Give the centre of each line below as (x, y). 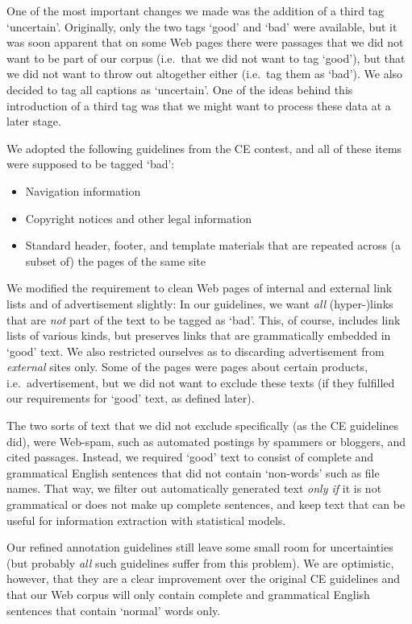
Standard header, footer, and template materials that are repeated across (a (213, 245)
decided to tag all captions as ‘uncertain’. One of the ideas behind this (180, 89)
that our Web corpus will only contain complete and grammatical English (188, 594)
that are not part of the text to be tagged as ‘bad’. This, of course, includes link (204, 319)
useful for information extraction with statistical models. (146, 520)
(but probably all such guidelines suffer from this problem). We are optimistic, (200, 562)
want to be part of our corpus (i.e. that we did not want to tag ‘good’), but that (206, 58)
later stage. (34, 121)
